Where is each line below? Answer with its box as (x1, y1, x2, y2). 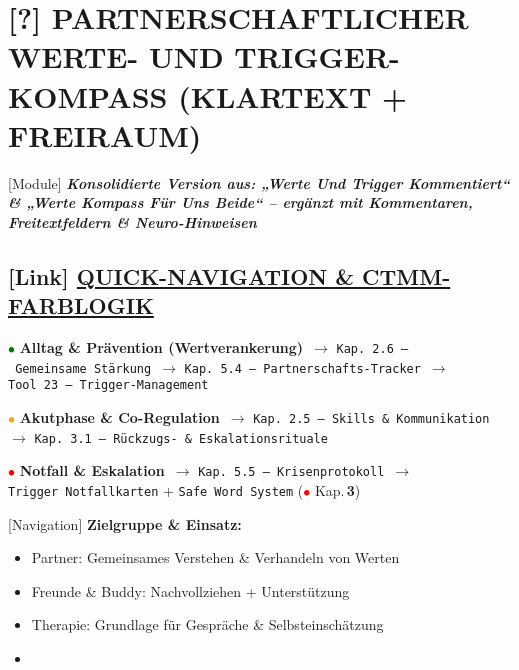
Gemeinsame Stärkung (15, 361, 152, 376)
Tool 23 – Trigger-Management (8, 378, 209, 393)
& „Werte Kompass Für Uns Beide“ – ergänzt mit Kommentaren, (8, 192, 473, 213)
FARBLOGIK (8, 290, 154, 321)
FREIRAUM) (8, 114, 202, 155)
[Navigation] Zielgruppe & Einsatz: (8, 513, 242, 534)
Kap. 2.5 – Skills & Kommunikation (253, 412, 490, 427)
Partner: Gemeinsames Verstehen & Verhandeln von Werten (31, 547, 400, 568)
